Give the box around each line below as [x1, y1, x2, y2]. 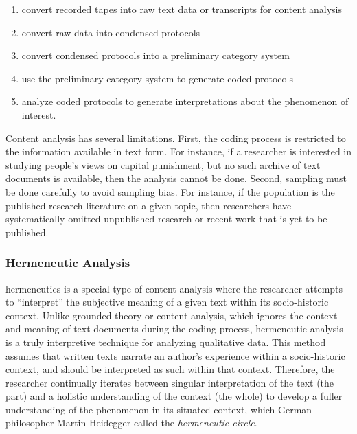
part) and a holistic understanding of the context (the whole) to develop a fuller [5, 389, 343, 403]
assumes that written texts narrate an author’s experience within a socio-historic [5, 348, 345, 363]
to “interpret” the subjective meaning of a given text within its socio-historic [5, 295, 329, 309]
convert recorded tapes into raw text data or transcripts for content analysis [21, 2, 342, 16]
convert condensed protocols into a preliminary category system [21, 48, 290, 62]
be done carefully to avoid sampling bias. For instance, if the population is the [5, 184, 335, 198]
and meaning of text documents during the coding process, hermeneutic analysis [5, 321, 343, 336]
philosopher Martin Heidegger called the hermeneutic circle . [5, 415, 257, 430]
